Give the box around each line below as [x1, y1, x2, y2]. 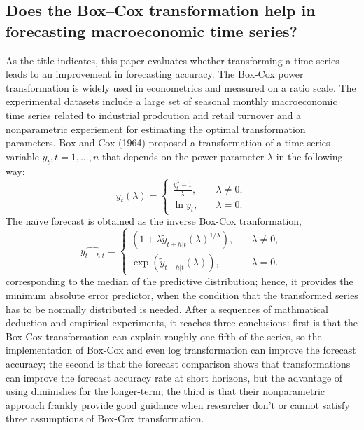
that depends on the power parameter [101, 148, 265, 163]
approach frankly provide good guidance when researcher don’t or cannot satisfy [6, 397, 350, 412]
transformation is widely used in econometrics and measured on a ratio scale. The [6, 80, 356, 95]
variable [6, 148, 39, 163]
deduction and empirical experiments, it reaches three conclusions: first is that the [6, 315, 358, 330]
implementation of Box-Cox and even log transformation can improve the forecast [6, 342, 356, 357]
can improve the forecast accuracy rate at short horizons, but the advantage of [6, 370, 343, 384]
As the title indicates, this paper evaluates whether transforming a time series [6, 53, 339, 67]
